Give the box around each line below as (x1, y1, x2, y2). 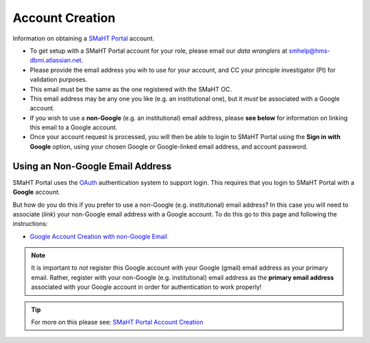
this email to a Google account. (29, 123, 118, 131)
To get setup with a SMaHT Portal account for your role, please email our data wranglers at (29, 47, 288, 55)
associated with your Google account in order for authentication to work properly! (31, 283, 262, 291)
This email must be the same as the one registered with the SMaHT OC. (29, 85, 232, 93)
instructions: (12, 220, 48, 228)
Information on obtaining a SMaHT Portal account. (12, 34, 155, 42)
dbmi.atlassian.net (29, 56, 82, 64)
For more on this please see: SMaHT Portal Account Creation (31, 318, 203, 327)
